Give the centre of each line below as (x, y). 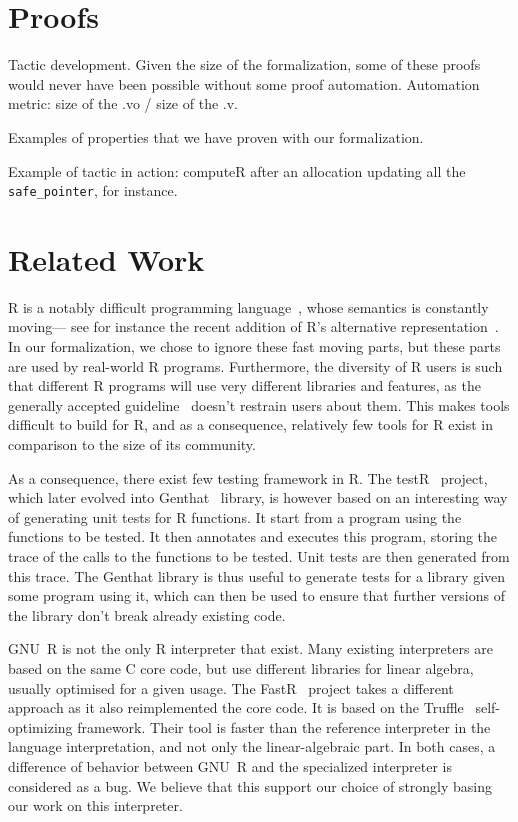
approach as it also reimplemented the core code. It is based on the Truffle (236, 707)
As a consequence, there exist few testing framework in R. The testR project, (248, 477)
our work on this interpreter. (95, 805)
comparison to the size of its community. (132, 444)
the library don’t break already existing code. (147, 614)
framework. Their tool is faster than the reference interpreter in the (284, 726)
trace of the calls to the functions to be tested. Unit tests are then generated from (259, 556)
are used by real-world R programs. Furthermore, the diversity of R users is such (255, 365)
